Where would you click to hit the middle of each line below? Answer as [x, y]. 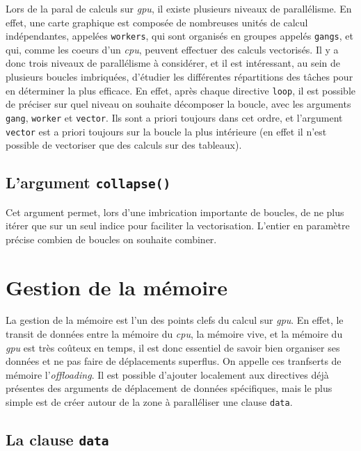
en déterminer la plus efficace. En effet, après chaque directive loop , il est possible [180, 90]
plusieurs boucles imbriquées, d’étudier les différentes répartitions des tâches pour [179, 77]
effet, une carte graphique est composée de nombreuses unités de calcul [157, 22]
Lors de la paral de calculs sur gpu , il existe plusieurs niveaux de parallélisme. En [179, 8]
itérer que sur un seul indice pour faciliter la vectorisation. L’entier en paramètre [178, 225]
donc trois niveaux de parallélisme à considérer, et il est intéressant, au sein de [173, 63]
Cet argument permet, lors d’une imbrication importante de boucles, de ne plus [175, 212]
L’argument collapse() [88, 182]
